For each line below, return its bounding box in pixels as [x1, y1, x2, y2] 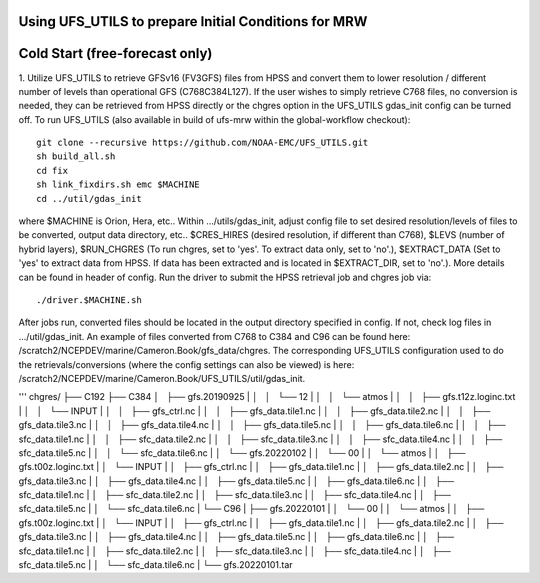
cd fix [36, 165, 69, 176]
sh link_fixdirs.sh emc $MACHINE [36, 179, 200, 190]
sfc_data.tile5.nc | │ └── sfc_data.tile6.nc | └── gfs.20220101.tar [18, 559, 294, 571]
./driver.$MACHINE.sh [36, 295, 142, 305]
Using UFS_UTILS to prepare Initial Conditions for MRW [18, 13, 368, 30]
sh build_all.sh [36, 151, 116, 162]
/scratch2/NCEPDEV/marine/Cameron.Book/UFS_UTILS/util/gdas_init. [18, 372, 306, 384]
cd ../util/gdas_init [36, 193, 142, 204]
